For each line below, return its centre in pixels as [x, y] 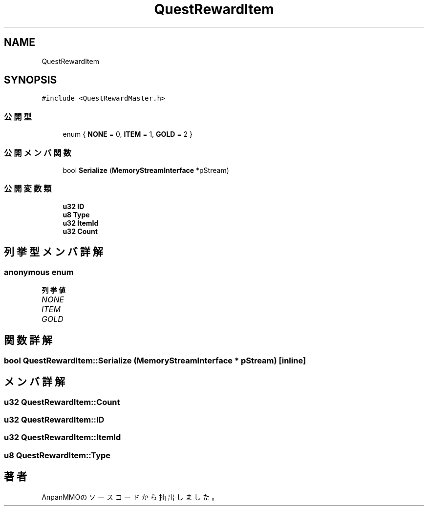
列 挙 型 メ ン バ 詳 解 [53, 252]
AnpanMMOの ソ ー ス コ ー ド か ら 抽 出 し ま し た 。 [130, 497]
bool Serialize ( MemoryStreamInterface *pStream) [146, 170]
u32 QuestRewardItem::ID [54, 419]
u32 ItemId [81, 223]
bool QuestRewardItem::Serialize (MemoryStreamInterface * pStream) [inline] [155, 360]
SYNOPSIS [31, 80]
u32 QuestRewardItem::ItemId [63, 437]
